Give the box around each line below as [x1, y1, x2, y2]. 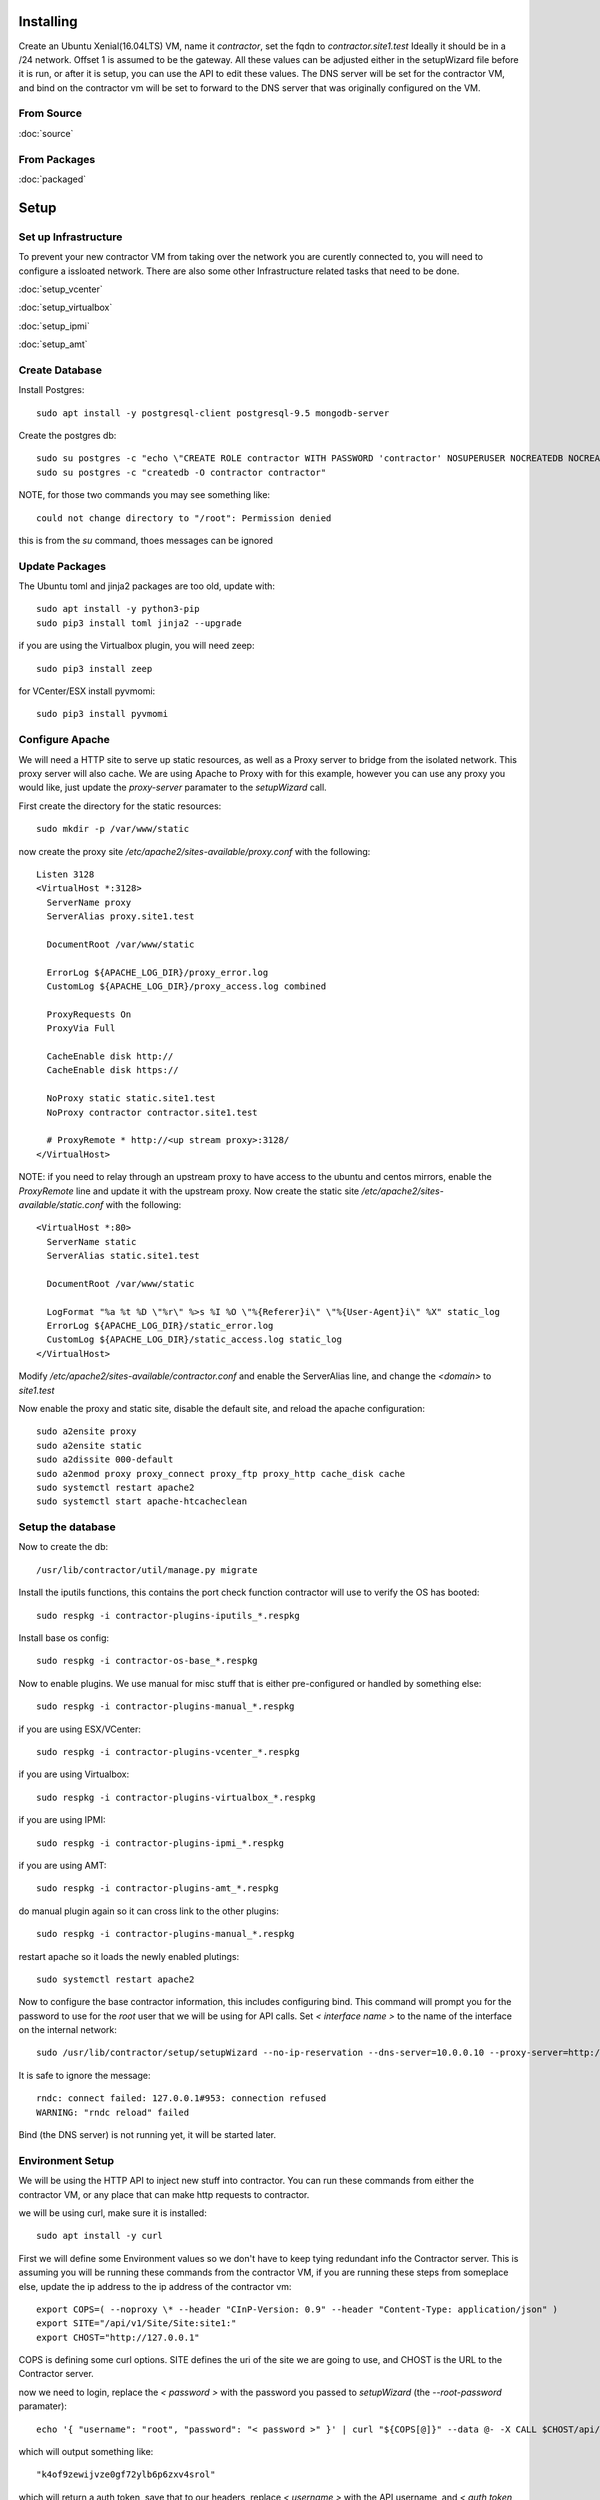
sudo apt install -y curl [36, 2230, 164, 2242]
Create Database [18, 363, 102, 377]
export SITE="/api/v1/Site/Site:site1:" [36, 2318, 237, 2329]
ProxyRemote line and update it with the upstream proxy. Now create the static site [18, 1185, 360, 1197]
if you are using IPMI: [18, 1814, 106, 1826]
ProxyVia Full [46, 1023, 116, 1034]
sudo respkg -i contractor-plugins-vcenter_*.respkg [36, 1746, 300, 1757]
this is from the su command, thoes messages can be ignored [18, 534, 274, 546]
